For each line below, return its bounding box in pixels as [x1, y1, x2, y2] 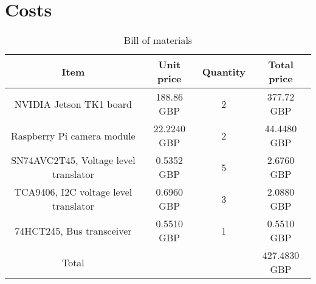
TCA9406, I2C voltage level [14, 185, 132, 199]
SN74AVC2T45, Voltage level [11, 153, 136, 168]
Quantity [202, 64, 246, 79]
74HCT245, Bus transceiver [15, 223, 132, 238]
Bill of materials [123, 33, 193, 48]
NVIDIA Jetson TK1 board [14, 96, 132, 111]
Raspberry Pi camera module [11, 128, 136, 143]
